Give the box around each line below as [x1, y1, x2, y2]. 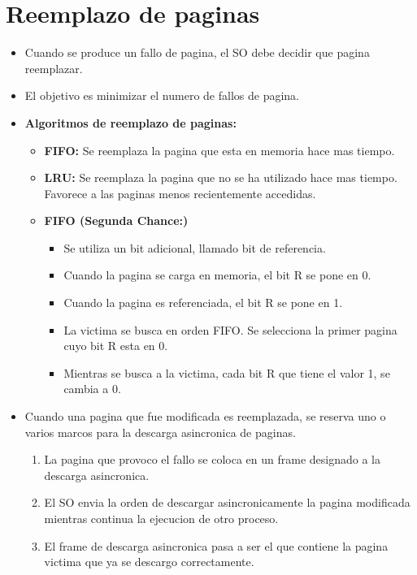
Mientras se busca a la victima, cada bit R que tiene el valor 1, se [63, 364, 390, 381]
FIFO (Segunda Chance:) [44, 212, 189, 229]
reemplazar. [24, 59, 83, 76]
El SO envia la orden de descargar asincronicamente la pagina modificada [44, 494, 410, 511]
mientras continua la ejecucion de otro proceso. [44, 510, 279, 526]
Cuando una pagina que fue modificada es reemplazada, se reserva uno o [24, 408, 386, 425]
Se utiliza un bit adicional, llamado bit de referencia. [63, 239, 326, 256]
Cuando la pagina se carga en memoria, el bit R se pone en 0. [63, 266, 371, 283]
